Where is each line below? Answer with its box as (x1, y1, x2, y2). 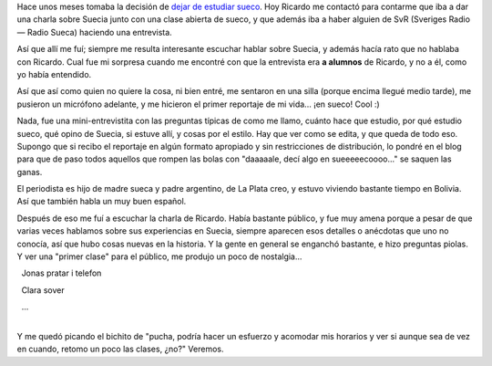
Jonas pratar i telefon (21, 267, 102, 278)
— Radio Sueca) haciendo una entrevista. (16, 26, 172, 37)
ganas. (16, 166, 43, 177)
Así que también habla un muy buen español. (16, 196, 187, 207)
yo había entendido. (16, 68, 92, 79)
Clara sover (21, 284, 65, 296)
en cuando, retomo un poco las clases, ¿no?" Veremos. (16, 343, 224, 355)
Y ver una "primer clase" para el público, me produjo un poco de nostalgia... (16, 251, 302, 262)
